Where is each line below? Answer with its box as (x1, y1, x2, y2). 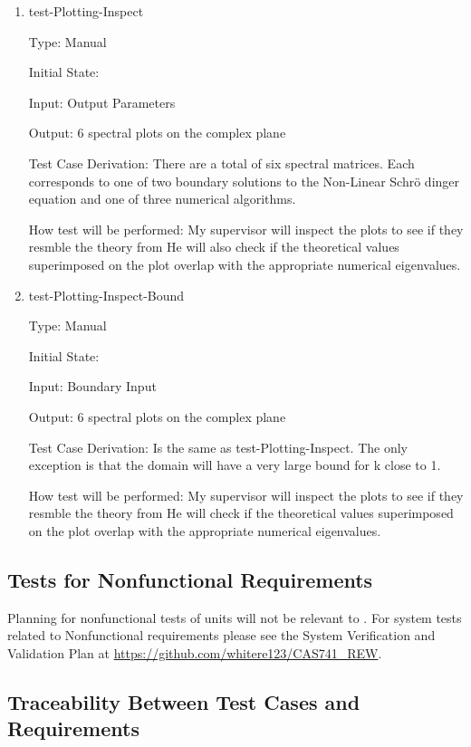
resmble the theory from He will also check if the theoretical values (28, 237, 399, 256)
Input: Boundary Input (28, 377, 157, 396)
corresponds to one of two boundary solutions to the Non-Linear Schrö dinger (28, 171, 460, 190)
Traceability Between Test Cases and (7, 687, 360, 715)
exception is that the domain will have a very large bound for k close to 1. (28, 455, 441, 474)
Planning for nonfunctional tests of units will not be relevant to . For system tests (7, 608, 462, 627)
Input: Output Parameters (28, 92, 176, 111)
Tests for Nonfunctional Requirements (7, 565, 373, 593)
